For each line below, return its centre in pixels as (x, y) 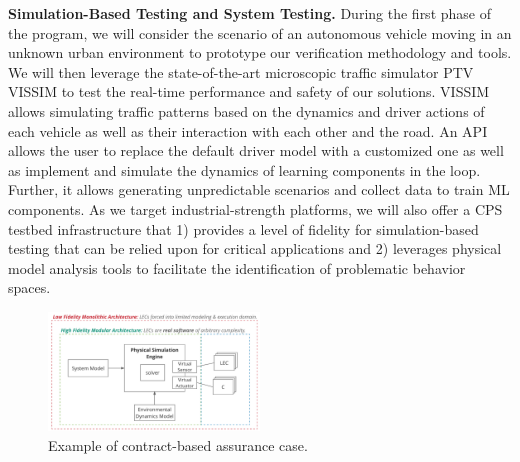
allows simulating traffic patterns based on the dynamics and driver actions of (246, 110)
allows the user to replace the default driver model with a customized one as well (256, 150)
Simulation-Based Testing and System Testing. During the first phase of (249, 13)
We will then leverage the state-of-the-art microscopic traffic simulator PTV (241, 71)
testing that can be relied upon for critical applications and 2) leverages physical (255, 248)
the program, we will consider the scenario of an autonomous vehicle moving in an (260, 32)
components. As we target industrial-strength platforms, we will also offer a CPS (255, 208)
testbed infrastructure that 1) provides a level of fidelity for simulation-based (243, 228)
